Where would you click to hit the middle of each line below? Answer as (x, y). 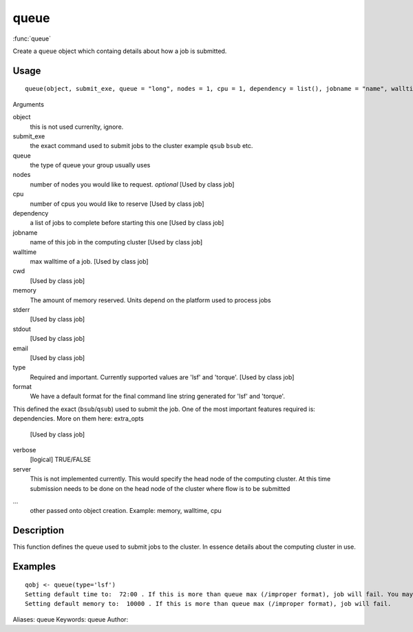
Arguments (29, 104)
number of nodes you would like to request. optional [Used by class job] (132, 184)
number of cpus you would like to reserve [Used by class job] (117, 204)
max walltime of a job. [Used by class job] (89, 261)
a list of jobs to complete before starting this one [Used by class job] (127, 223)
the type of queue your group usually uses (90, 165)
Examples (34, 567)
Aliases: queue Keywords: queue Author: (71, 619)
